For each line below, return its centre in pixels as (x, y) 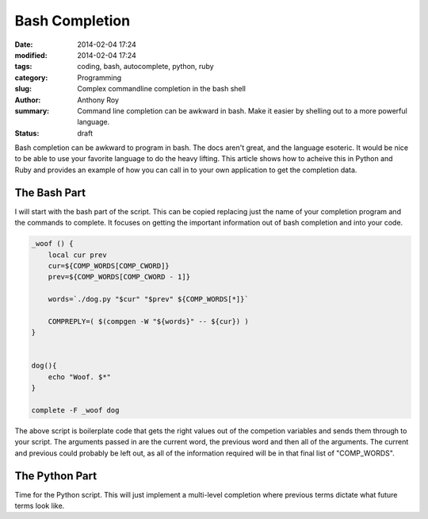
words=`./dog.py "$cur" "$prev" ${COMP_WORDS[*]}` (148, 299)
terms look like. (40, 506)
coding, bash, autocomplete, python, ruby (145, 67)
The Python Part (56, 476)
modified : (31, 55)
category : (31, 77)
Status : (27, 133)
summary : (32, 110)
